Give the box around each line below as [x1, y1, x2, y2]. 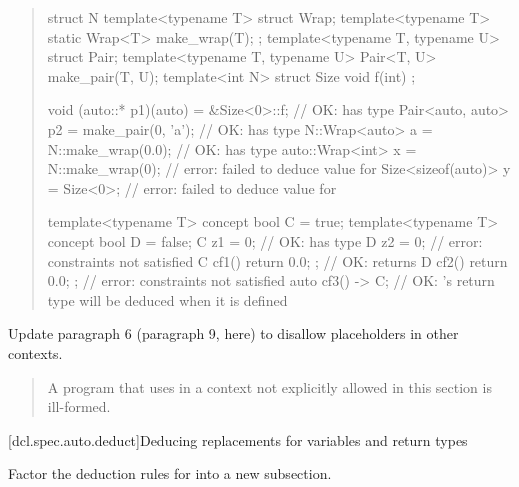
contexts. [8, 342, 63, 363]
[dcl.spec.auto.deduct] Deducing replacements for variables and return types [8, 429, 468, 450]
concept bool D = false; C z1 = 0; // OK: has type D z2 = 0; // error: [47, 230, 483, 251]
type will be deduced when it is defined [47, 289, 288, 310]
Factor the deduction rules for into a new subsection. [8, 463, 332, 484]
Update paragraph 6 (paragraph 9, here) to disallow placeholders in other [8, 323, 459, 344]
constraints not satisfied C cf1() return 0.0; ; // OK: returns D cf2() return [47, 250, 508, 271]
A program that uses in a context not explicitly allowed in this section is [47, 376, 492, 397]
